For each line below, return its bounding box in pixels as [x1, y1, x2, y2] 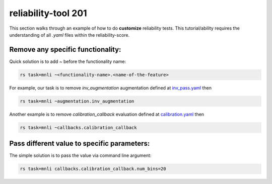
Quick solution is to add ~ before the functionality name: [9, 58, 126, 64]
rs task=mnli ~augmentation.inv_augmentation [20, 98, 134, 104]
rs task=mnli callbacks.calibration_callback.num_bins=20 [20, 166, 166, 172]
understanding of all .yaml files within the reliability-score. [9, 32, 130, 38]
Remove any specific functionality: [9, 45, 121, 54]
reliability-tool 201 [9, 8, 88, 19]
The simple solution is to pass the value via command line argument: [9, 152, 152, 158]
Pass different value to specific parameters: [9, 139, 150, 148]
